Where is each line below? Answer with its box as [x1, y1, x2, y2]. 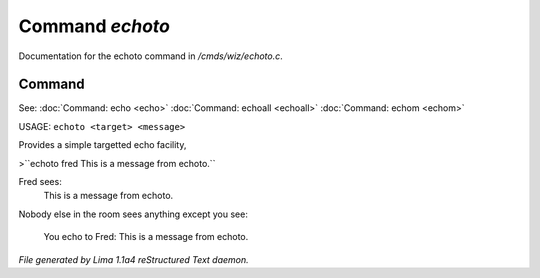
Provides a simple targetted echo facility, [18, 139, 187, 151]
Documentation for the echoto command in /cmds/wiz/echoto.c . [18, 50, 284, 62]
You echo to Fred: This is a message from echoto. [43, 231, 249, 243]
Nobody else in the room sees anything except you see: [18, 208, 249, 220]
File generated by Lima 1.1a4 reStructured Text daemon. [18, 253, 249, 265]
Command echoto [18, 15, 170, 37]
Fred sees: [18, 176, 62, 188]
